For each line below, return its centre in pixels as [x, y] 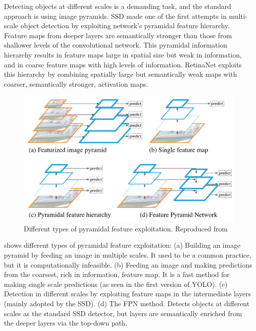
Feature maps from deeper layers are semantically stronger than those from [118, 35]
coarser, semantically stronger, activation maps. [76, 83]
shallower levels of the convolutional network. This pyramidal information [116, 45]
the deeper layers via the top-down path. [66, 323]
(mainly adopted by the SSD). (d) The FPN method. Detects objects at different [127, 303]
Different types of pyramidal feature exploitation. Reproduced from [126, 228]
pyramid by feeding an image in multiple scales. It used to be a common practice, [128, 254]
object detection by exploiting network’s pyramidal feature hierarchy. [125, 26]
